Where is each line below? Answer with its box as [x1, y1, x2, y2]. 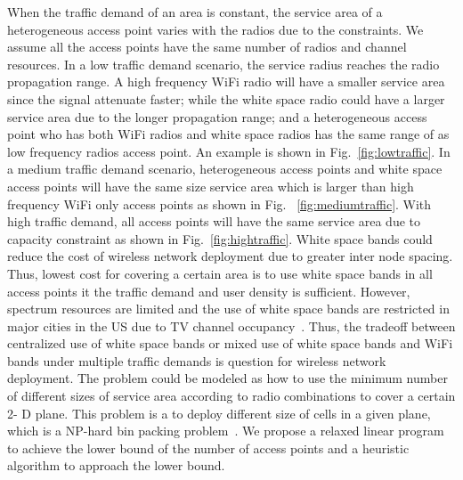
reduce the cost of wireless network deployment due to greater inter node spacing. [7, 247, 453, 265]
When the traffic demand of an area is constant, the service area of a [7, 3, 383, 20]
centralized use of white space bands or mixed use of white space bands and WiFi [7, 334, 453, 353]
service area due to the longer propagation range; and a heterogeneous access [7, 107, 427, 126]
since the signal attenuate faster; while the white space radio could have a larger [7, 89, 445, 108]
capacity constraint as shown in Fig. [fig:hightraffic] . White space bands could [7, 229, 433, 248]
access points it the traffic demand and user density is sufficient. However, [7, 281, 410, 300]
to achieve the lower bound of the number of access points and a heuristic [7, 438, 410, 457]
